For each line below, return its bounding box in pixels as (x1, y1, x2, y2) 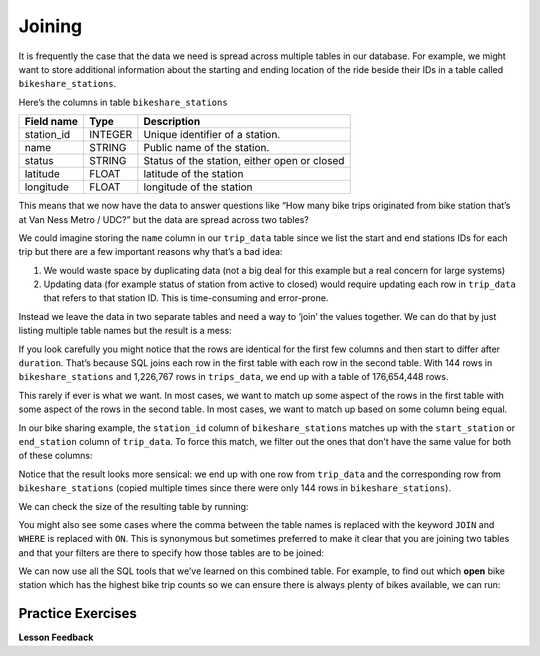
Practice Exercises (18, 605, 137, 622)
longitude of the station (143, 180, 254, 194)
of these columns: (18, 450, 94, 462)
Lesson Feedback (18, 631, 94, 644)
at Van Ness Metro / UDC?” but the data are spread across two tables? (18, 213, 309, 225)
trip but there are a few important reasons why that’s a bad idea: (18, 246, 283, 258)
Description (143, 115, 201, 129)
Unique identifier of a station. (143, 128, 281, 142)
